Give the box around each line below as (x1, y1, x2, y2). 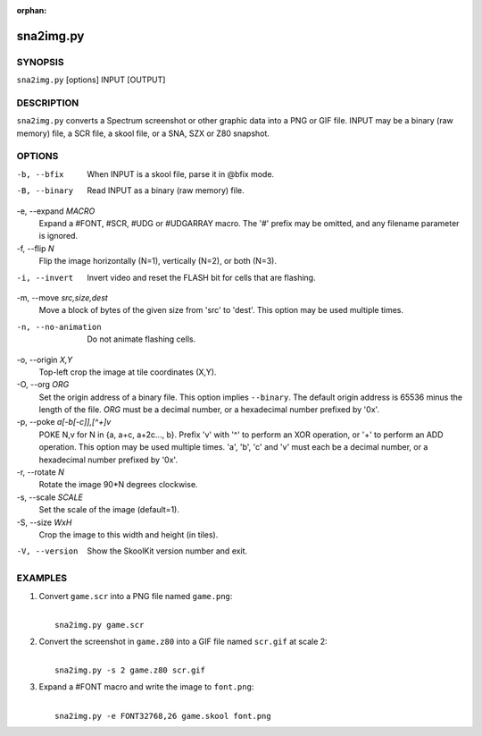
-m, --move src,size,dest (16, 292, 109, 303)
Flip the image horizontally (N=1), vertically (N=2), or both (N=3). (38, 256, 277, 266)
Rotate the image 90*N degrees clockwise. (38, 479, 198, 490)
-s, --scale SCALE (16, 492, 84, 503)
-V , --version (16, 546, 79, 556)
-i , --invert (16, 273, 74, 283)
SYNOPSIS (16, 55, 64, 68)
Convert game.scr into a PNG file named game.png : (38, 590, 233, 601)
